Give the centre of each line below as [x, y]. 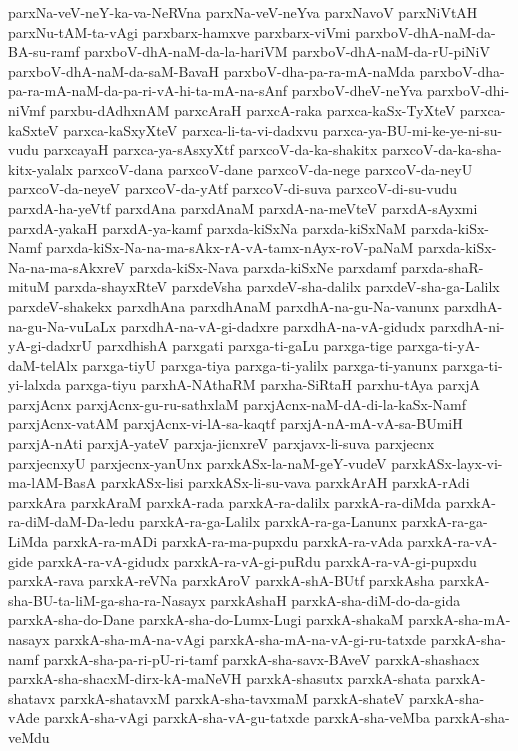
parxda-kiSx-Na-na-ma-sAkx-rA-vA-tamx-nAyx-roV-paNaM [230, 247]
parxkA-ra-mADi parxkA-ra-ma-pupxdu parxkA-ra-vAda [227, 541]
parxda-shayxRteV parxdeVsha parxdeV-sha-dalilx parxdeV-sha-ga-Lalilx [277, 286]
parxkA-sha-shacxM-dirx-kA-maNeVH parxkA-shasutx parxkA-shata [219, 678]
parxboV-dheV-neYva [357, 90]
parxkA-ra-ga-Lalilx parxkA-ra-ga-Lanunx [268, 521]
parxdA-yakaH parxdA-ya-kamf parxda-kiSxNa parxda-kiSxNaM [207, 227]
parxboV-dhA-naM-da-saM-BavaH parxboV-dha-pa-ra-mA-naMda [211, 70]
